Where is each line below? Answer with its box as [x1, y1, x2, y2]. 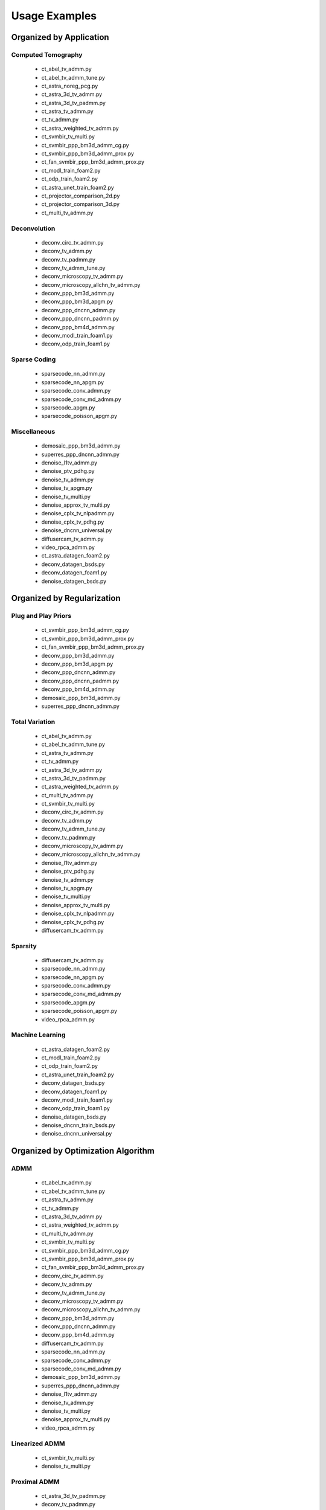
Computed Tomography [11, 50, 83, 59]
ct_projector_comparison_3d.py [41, 201, 120, 208]
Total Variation [11, 718, 56, 726]
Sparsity [11, 942, 37, 950]
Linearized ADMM [11, 1439, 65, 1448]
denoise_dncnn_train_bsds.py [41, 1122, 115, 1129]
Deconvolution [11, 224, 56, 233]
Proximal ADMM [11, 1477, 60, 1486]
